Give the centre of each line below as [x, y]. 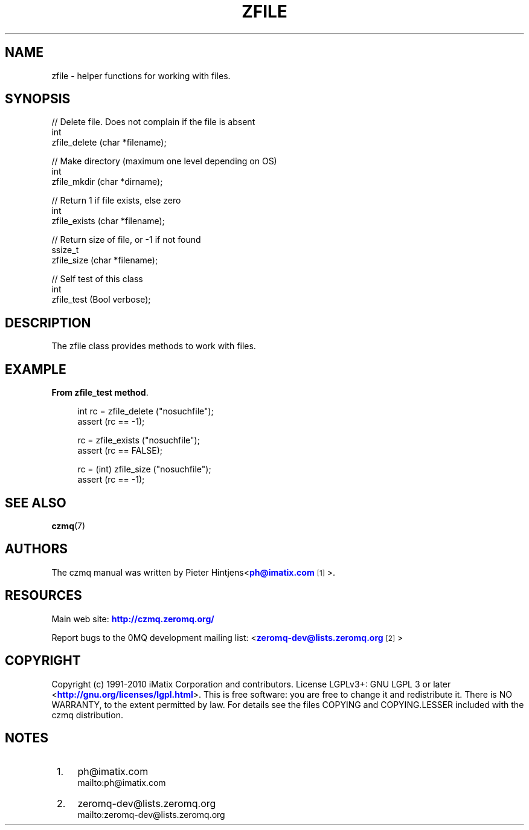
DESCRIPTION [48, 323]
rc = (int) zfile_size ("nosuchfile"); [144, 469]
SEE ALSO [36, 503]
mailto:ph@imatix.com [122, 783]
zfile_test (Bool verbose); [101, 300]
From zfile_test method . [100, 393]
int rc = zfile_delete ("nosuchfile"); [146, 411]
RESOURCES [43, 596]
